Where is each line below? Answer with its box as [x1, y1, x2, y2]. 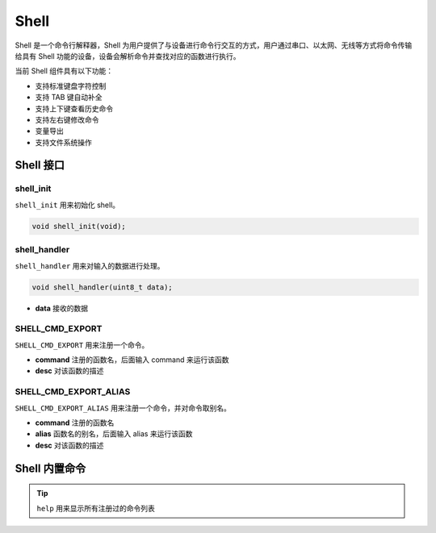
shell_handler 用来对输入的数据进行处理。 [15, 260, 165, 270]
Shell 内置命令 [15, 461, 86, 475]
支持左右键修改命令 [35, 115, 99, 124]
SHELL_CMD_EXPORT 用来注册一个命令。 [15, 339, 149, 350]
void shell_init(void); [31, 222, 127, 231]
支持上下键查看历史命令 [35, 103, 113, 113]
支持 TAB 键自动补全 [35, 93, 103, 102]
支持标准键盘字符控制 [35, 81, 107, 90]
